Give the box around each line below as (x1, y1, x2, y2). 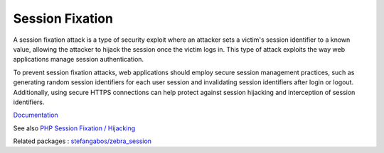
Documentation (13, 110, 58, 120)
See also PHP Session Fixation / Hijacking (13, 124, 136, 132)
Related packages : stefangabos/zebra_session (13, 137, 152, 145)
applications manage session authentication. (13, 55, 144, 64)
